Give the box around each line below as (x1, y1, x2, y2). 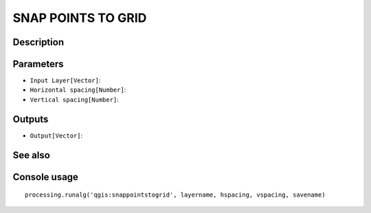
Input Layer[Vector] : (30, 76, 101, 85)
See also (12, 149, 51, 161)
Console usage (12, 171, 79, 183)
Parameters (12, 58, 64, 70)
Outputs (12, 113, 49, 125)
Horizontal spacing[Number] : (30, 86, 126, 94)
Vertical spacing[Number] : (30, 95, 120, 103)
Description (12, 36, 65, 48)
